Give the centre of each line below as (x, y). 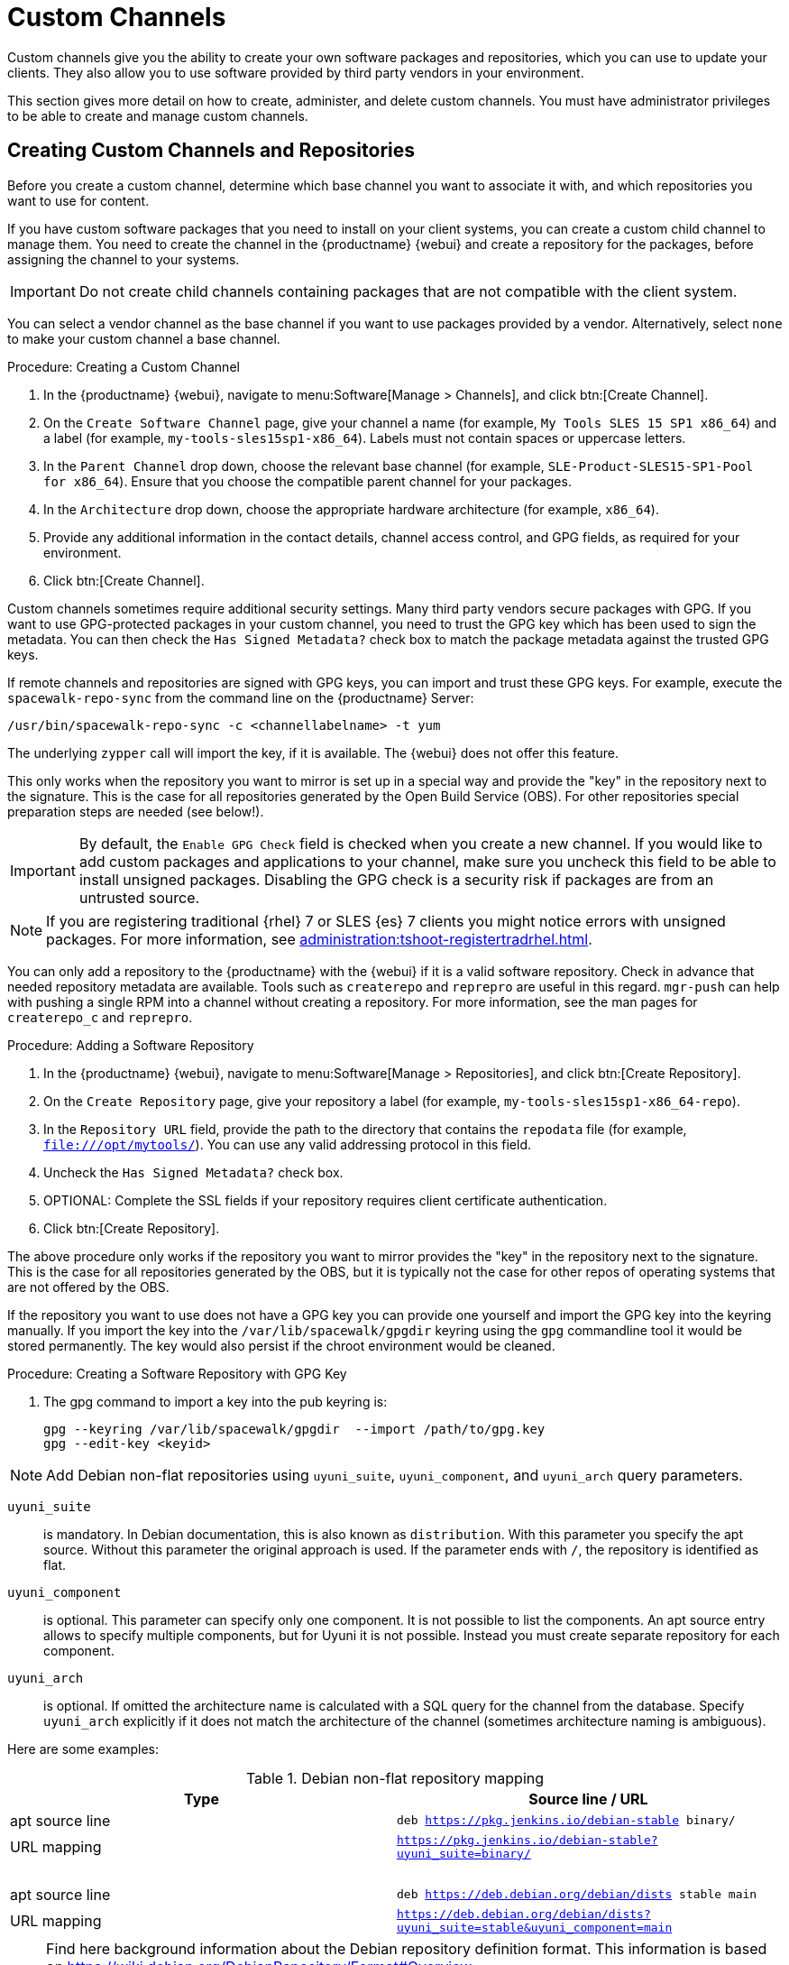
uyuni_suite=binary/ (464, 1853)
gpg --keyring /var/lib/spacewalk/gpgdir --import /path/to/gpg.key (294, 1429)
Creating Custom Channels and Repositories (211, 151)
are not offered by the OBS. (88, 1287)
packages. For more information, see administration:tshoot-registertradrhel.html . (319, 939)
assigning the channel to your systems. (124, 259)
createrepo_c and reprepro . (100, 1017)
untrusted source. (139, 897)
